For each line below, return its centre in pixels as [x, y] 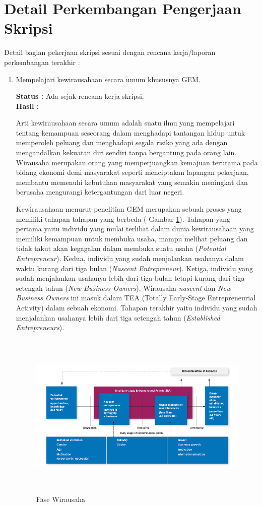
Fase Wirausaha [61, 499]
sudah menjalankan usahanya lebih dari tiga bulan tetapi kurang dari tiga [130, 278]
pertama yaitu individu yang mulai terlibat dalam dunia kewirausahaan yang [135, 229]
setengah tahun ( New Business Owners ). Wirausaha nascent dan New [123, 288]
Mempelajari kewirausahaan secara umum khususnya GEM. [108, 79]
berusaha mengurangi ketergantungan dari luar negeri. [100, 192]
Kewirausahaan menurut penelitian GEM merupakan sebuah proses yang [129, 209]
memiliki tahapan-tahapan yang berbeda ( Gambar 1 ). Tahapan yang [123, 218]
